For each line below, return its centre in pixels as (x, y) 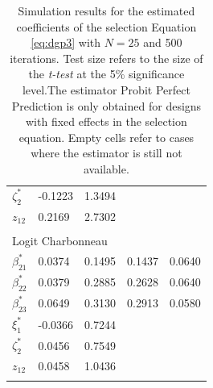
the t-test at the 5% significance (106, 74)
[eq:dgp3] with (66, 42)
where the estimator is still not (106, 153)
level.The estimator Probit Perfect (106, 89)
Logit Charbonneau (60, 240)
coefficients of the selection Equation (106, 26)
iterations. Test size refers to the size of (106, 58)
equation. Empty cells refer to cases (106, 137)
